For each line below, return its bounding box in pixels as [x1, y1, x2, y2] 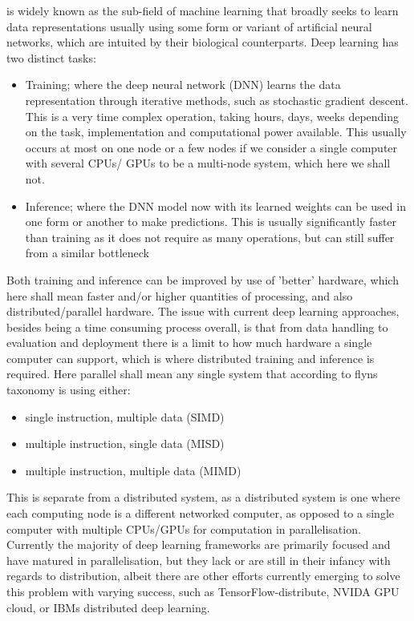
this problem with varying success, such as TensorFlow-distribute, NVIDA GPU [6, 583, 400, 599]
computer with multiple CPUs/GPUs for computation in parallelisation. [6, 520, 361, 537]
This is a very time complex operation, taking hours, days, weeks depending [25, 107, 400, 124]
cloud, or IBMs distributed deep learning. [6, 599, 210, 615]
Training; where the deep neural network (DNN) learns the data [25, 76, 341, 93]
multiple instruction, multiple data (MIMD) [25, 462, 241, 478]
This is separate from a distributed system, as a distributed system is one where [6, 489, 400, 506]
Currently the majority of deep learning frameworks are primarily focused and [6, 536, 391, 553]
